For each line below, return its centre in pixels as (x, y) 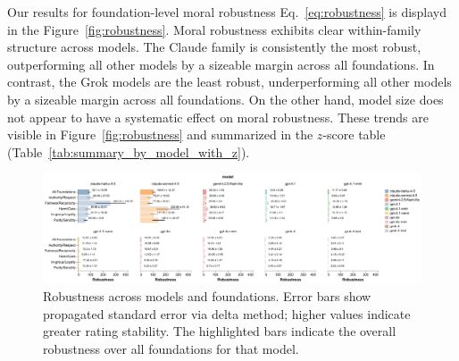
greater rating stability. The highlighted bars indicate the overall (220, 331)
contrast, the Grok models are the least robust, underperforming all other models (229, 82)
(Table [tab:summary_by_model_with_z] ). (129, 151)
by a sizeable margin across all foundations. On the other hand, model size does (225, 99)
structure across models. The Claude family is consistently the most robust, (214, 47)
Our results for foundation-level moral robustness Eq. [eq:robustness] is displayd (227, 12)
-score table (354, 134)
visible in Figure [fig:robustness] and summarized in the (160, 134)
